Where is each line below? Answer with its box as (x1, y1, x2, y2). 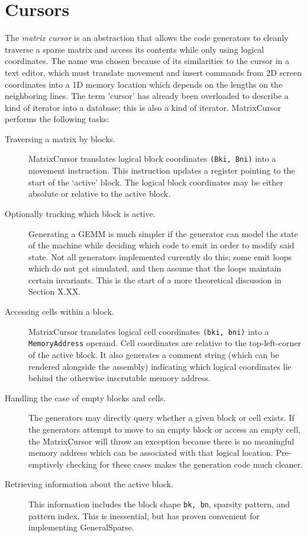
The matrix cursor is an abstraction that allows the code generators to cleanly (5, 31, 289, 44)
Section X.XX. (28, 285, 81, 298)
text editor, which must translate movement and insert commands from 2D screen (5, 66, 302, 78)
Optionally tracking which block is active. (5, 207, 156, 219)
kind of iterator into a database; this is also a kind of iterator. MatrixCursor (5, 101, 281, 113)
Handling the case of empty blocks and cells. (5, 391, 166, 404)
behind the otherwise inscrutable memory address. (28, 372, 211, 384)
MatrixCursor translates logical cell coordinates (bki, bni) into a (28, 325, 269, 337)
